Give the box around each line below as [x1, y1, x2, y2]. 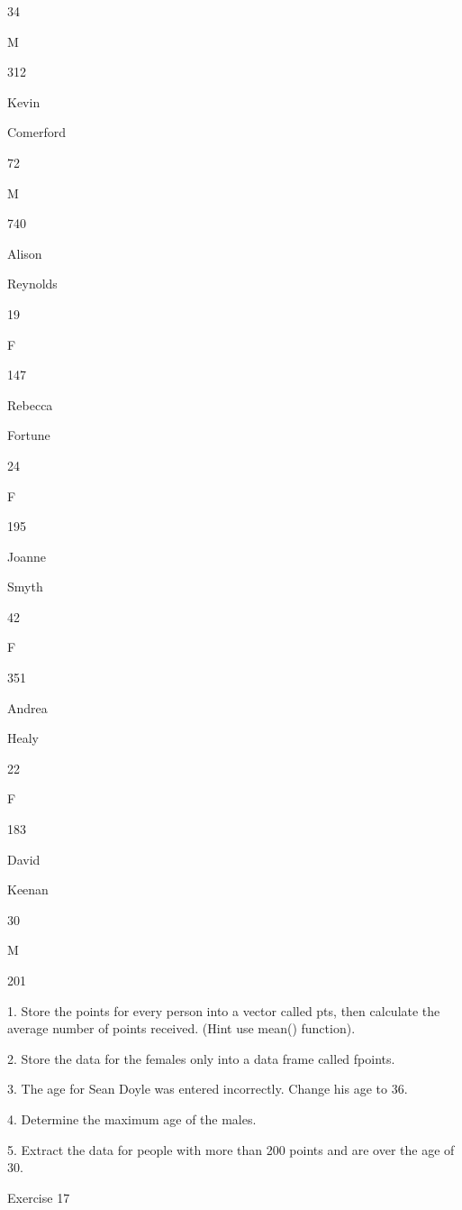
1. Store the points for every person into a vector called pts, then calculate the [7, 1001, 440, 1020]
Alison [7, 243, 42, 262]
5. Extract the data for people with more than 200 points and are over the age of [7, 1140, 455, 1159]
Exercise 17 [7, 1187, 70, 1206]
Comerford [7, 123, 67, 142]
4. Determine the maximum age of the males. [7, 1109, 257, 1128]
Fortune [7, 426, 50, 445]
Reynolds [7, 274, 58, 293]
